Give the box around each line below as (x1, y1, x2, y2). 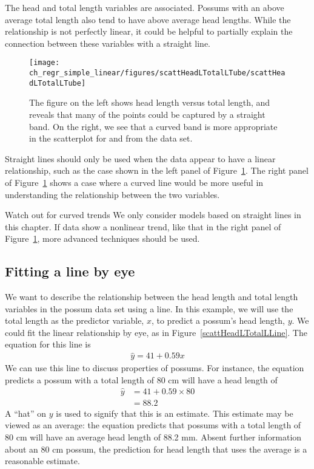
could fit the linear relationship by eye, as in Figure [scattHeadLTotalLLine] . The (5, 326, 307, 338)
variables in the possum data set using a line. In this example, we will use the (5, 302, 293, 315)
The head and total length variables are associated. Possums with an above (5, 1, 284, 13)
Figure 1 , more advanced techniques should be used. (5, 232, 200, 245)
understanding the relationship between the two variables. (5, 188, 220, 200)
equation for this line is (5, 338, 91, 351)
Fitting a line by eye (5, 262, 135, 281)
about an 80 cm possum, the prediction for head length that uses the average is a (5, 442, 307, 455)
